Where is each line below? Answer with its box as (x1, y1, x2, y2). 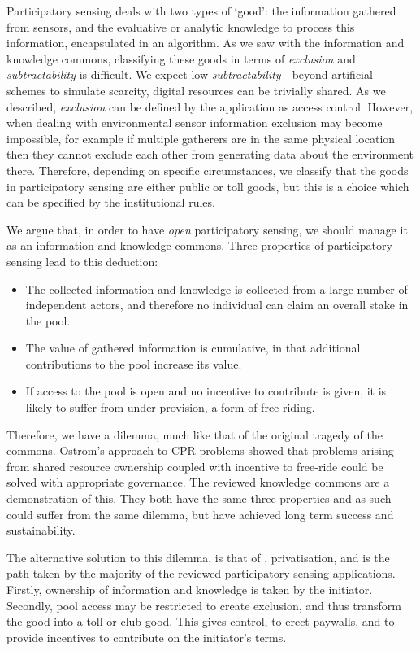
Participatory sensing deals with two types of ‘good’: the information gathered (6, 2, 396, 19)
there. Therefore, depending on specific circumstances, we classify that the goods (6, 161, 409, 178)
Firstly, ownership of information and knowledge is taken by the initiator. (6, 581, 373, 597)
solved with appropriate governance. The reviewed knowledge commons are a (6, 474, 390, 491)
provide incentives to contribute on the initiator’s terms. (6, 628, 287, 645)
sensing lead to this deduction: (6, 252, 158, 269)
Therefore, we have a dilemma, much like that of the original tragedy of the (6, 426, 383, 443)
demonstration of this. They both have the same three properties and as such (6, 490, 392, 507)
